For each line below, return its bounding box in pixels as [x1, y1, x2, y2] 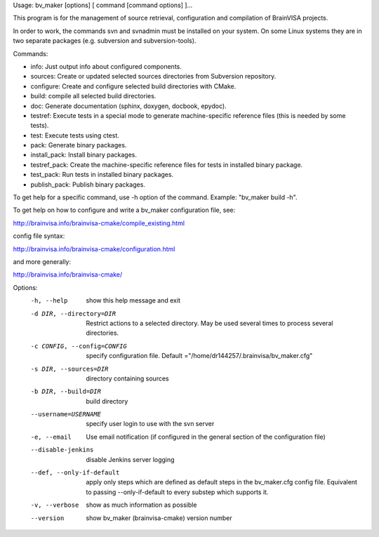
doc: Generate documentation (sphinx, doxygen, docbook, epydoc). [30, 102, 227, 110]
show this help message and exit [86, 296, 180, 305]
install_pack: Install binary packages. [30, 151, 137, 159]
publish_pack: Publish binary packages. [30, 180, 145, 189]
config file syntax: [13, 232, 65, 240]
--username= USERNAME [30, 411, 102, 418]
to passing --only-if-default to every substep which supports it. [86, 488, 269, 496]
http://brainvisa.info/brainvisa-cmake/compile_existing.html [13, 218, 185, 227]
